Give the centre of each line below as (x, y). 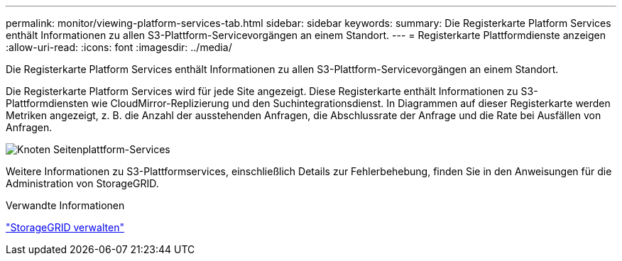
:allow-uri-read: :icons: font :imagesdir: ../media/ (119, 47)
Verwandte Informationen (65, 205)
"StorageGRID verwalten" (65, 227)
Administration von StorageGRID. (82, 183)
